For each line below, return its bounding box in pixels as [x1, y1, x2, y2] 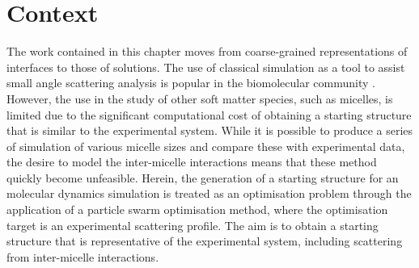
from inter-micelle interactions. [6, 248, 159, 265]
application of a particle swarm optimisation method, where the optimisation [6, 201, 388, 218]
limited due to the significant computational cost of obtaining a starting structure [6, 106, 412, 123]
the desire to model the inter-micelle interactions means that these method [6, 153, 377, 170]
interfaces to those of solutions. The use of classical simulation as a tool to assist [6, 58, 405, 75]
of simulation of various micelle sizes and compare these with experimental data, [6, 137, 405, 154]
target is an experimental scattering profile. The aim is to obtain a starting [6, 216, 379, 233]
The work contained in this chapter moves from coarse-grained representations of [6, 43, 408, 60]
